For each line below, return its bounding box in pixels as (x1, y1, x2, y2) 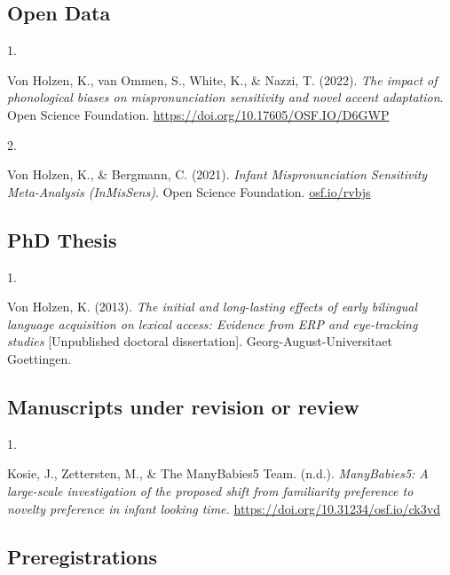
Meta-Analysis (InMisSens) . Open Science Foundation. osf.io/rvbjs (7, 182, 371, 201)
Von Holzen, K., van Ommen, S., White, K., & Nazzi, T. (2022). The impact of (7, 70, 438, 89)
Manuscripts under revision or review (7, 392, 359, 420)
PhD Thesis (7, 225, 117, 253)
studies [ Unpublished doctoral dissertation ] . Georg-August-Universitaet (7, 332, 392, 351)
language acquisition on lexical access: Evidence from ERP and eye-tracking (7, 314, 418, 333)
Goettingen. (7, 349, 72, 367)
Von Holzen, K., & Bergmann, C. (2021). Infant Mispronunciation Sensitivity (7, 165, 428, 184)
